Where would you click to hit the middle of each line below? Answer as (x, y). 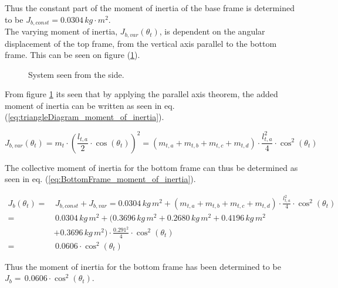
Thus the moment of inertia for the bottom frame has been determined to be (143, 266)
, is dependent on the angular (212, 31)
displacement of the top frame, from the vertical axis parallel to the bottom (141, 43)
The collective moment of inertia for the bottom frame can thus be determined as (151, 167)
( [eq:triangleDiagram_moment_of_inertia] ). (84, 117)
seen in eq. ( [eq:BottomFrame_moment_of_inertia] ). (100, 179)
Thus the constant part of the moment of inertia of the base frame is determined (150, 8)
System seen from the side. (76, 74)
